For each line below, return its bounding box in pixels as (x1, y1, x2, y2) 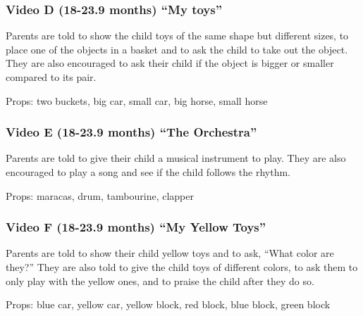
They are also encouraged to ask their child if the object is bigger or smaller (6, 56, 334, 70)
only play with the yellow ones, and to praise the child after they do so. (6, 273, 314, 288)
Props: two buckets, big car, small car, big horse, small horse (6, 93, 268, 108)
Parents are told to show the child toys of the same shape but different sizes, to (6, 28, 349, 43)
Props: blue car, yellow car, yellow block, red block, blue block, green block (6, 297, 331, 312)
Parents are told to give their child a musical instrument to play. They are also (6, 151, 346, 165)
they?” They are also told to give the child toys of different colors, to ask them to (6, 260, 358, 274)
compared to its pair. (6, 70, 97, 84)
